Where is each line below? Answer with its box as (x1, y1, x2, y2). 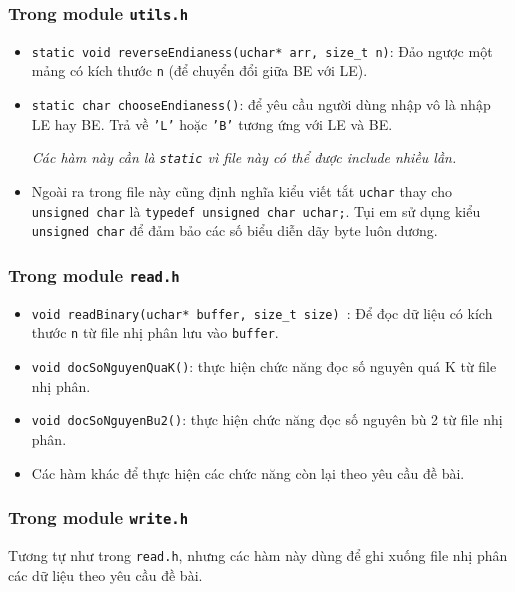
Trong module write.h (8, 505, 189, 530)
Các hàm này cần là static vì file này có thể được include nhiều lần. (31, 147, 457, 168)
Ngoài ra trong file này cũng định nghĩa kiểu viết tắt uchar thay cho (31, 181, 452, 202)
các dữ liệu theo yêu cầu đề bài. (8, 564, 203, 585)
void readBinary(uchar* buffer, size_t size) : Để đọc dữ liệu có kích (31, 302, 493, 323)
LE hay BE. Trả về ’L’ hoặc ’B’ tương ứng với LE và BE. (31, 113, 393, 134)
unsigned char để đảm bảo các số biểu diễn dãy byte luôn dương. (31, 220, 438, 241)
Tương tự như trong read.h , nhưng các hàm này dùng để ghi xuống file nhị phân (8, 545, 508, 565)
